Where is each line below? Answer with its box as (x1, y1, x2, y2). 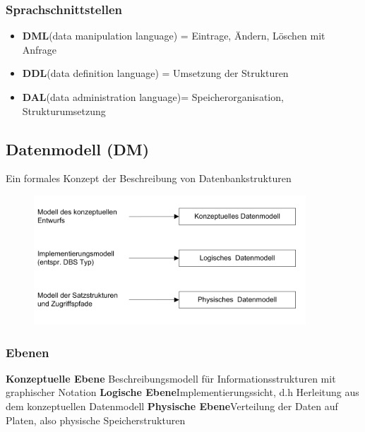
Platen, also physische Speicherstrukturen (6, 412, 186, 427)
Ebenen (6, 343, 49, 361)
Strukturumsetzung (22, 103, 106, 118)
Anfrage (22, 42, 57, 56)
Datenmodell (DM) (6, 138, 150, 160)
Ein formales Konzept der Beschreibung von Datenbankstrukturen (6, 171, 292, 186)
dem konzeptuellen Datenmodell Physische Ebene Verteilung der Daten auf (6, 398, 338, 413)
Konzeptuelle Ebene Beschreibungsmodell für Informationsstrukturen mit (6, 371, 336, 385)
